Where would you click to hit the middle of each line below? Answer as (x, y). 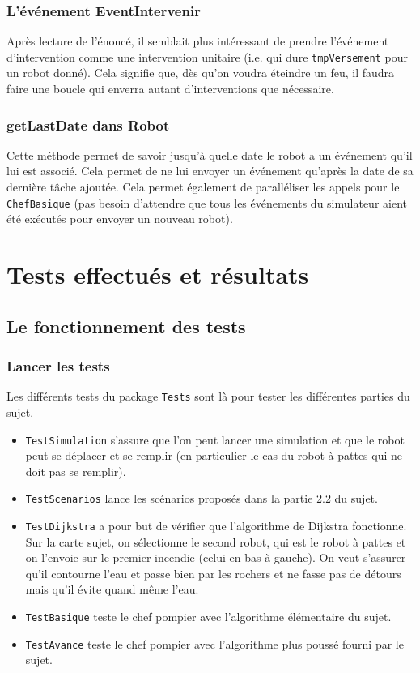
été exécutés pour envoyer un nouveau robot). (120, 219)
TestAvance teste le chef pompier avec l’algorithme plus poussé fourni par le (214, 643)
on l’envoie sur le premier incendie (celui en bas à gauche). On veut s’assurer (216, 557)
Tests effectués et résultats (158, 274)
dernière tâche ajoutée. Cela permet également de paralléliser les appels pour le (203, 187)
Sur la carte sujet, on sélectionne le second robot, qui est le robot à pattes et (216, 541)
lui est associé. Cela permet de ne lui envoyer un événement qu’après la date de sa (210, 171)
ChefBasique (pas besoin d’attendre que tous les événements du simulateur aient (207, 202)
